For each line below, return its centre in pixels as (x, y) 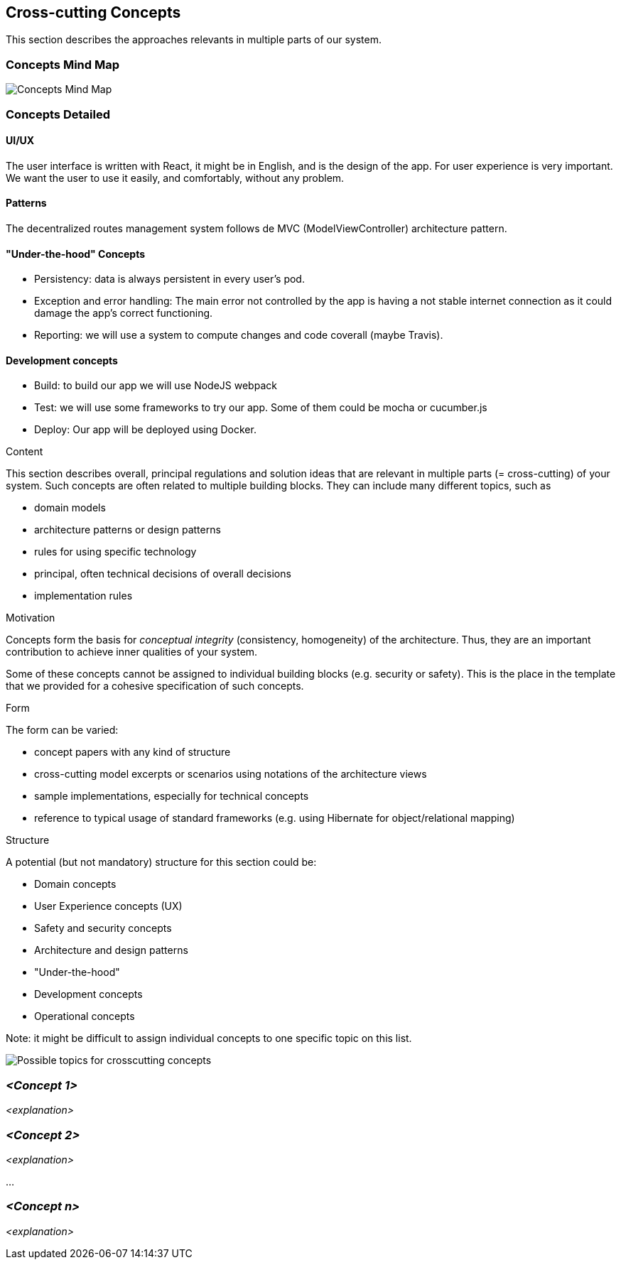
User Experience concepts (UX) (108, 906)
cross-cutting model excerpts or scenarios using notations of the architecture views (231, 774)
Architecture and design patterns (111, 950)
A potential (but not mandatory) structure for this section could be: (161, 862)
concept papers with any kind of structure (133, 752)
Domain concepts (75, 884)
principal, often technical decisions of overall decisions (163, 574)
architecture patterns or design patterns (128, 530)
